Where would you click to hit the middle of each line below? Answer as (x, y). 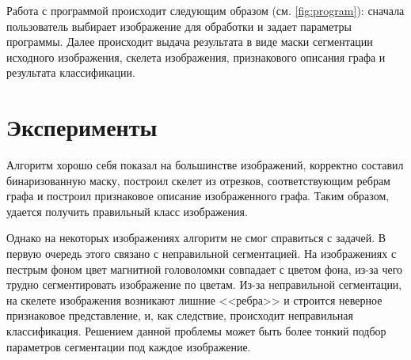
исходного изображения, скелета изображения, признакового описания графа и (196, 57)
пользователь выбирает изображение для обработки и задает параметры (179, 26)
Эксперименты (82, 127)
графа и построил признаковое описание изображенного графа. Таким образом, (198, 196)
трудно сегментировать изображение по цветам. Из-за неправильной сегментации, (204, 284)
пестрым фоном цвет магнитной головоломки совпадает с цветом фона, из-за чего (205, 269)
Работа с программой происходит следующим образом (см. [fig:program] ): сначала (205, 10)
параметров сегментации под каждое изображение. (129, 346)
